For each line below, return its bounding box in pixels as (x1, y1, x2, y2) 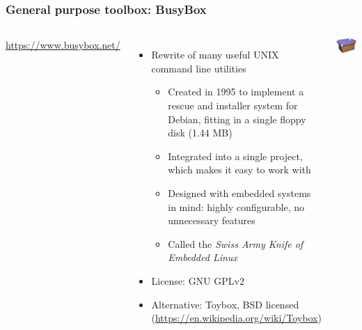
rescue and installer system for (168, 98, 298, 112)
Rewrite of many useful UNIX (151, 47, 279, 62)
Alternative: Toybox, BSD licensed (151, 297, 299, 311)
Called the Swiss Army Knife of (168, 236, 304, 251)
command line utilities (151, 61, 246, 75)
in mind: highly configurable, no (168, 199, 304, 214)
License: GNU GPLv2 (151, 273, 244, 288)
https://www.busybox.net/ (6, 38, 120, 52)
